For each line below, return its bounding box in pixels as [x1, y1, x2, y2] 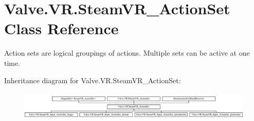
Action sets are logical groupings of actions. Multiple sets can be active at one [4, 47, 250, 58]
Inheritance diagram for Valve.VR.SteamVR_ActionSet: [4, 75, 181, 85]
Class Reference [4, 18, 119, 39]
